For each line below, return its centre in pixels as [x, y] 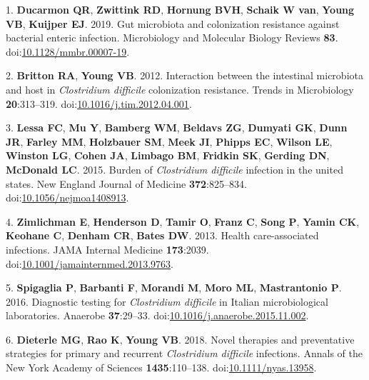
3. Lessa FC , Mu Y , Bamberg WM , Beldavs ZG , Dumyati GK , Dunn [177, 127]
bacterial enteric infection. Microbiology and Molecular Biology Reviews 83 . [172, 37]
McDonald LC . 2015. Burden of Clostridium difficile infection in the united [175, 169]
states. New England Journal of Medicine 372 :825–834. [126, 183]
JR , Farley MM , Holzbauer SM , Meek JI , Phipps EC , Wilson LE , [169, 141]
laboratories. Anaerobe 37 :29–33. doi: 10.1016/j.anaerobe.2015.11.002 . [157, 315]
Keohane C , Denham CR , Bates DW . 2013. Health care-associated [162, 235]
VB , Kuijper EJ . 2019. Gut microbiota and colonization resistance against [173, 23]
